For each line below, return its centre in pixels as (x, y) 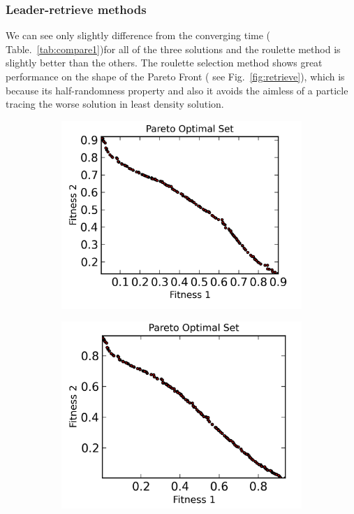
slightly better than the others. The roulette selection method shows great (164, 63)
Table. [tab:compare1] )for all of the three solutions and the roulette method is (173, 49)
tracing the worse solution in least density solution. (115, 104)
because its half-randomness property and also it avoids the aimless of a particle (177, 90)
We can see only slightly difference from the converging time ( (138, 35)
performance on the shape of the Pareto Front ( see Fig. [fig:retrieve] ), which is (175, 76)
